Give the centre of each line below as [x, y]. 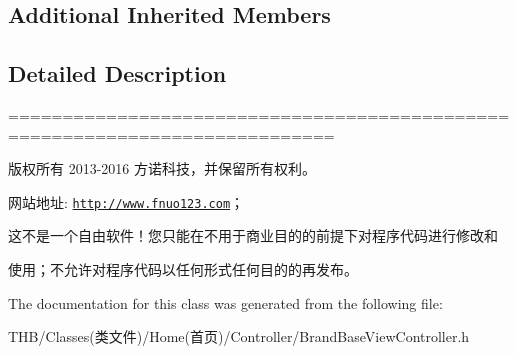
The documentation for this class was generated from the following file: [225, 302]
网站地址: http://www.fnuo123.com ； [126, 201]
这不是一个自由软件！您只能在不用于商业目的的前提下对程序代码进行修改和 [253, 235]
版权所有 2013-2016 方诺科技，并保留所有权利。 [162, 168]
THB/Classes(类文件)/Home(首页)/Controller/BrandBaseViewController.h [239, 336]
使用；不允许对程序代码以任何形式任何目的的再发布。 [183, 269]
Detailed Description [117, 73]
